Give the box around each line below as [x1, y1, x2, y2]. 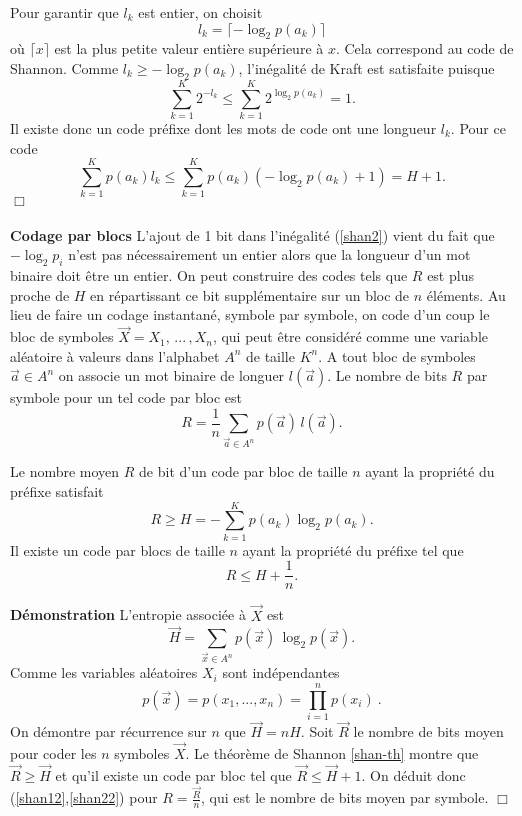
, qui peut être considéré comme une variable [212, 326, 489, 347]
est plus [427, 265, 474, 286]
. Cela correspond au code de [335, 38, 514, 59]
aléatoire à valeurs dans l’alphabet [10, 345, 220, 366]
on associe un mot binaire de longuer [58, 365, 285, 386]
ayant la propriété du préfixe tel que [242, 539, 464, 560]
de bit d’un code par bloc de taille [139, 461, 348, 482]
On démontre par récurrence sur [10, 721, 207, 742]
